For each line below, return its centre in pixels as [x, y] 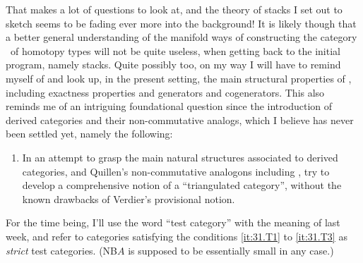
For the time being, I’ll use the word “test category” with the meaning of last [173, 222]
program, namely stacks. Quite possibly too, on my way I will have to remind [173, 65]
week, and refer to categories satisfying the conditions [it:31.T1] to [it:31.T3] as [177, 236]
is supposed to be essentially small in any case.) [231, 250]
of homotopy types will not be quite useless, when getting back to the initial [175, 50]
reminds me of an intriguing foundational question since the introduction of [169, 106]
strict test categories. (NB [62, 250]
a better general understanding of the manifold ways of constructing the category [181, 37]
